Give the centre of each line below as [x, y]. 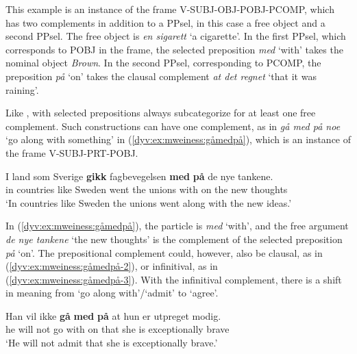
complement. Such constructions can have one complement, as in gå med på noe [173, 126]
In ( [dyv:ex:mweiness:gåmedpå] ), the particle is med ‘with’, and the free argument [177, 226]
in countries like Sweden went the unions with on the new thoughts [147, 189]
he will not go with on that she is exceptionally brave [118, 329]
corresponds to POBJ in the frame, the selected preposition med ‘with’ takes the [174, 49]
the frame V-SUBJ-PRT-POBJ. [72, 152]
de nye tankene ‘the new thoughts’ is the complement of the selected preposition [174, 239]
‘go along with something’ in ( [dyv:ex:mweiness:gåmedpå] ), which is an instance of [178, 139]
